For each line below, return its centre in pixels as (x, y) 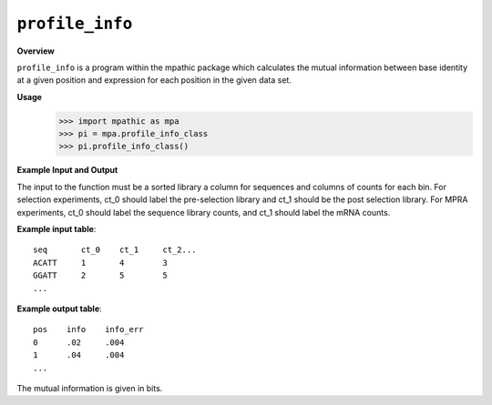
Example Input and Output (67, 170)
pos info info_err (88, 329)
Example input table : (56, 229)
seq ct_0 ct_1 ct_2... (115, 250)
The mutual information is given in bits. (90, 388)
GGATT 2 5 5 (101, 276)
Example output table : (59, 309)
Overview (36, 51)
